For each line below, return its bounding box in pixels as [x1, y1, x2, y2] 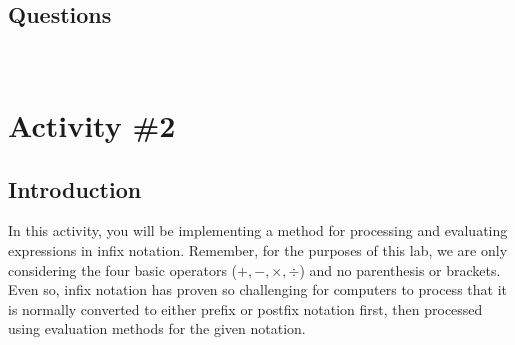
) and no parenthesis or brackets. [299, 259, 501, 280]
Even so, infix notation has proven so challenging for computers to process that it [8, 279, 507, 300]
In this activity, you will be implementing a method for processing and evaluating [8, 220, 508, 241]
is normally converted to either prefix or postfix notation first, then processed [8, 298, 483, 319]
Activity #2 [8, 104, 176, 145]
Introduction [8, 173, 142, 204]
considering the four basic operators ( [8, 259, 238, 280]
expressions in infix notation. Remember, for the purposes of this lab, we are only [8, 239, 508, 260]
